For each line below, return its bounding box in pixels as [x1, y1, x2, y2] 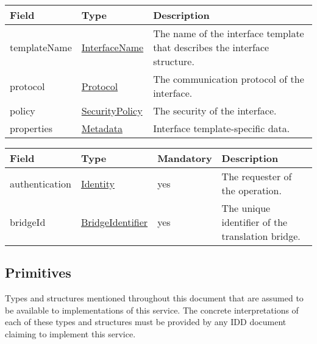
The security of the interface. [153, 104, 277, 118]
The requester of [221, 169, 292, 183]
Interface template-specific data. [153, 121, 290, 135]
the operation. [221, 183, 282, 197]
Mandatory [157, 151, 212, 165]
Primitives [5, 263, 71, 282]
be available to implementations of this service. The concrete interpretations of [5, 303, 299, 316]
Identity [80, 176, 115, 191]
